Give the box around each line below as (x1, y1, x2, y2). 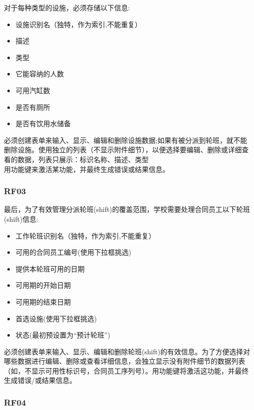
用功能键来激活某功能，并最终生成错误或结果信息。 (4, 164, 169, 174)
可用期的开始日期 (15, 280, 71, 290)
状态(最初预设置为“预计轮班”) (15, 330, 110, 340)
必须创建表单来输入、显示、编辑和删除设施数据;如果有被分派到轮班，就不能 (4, 135, 247, 145)
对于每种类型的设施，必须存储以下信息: (4, 2, 130, 12)
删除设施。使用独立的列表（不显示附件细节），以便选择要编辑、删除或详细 (4, 144, 242, 155)
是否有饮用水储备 (15, 118, 71, 129)
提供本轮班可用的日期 (15, 263, 85, 273)
